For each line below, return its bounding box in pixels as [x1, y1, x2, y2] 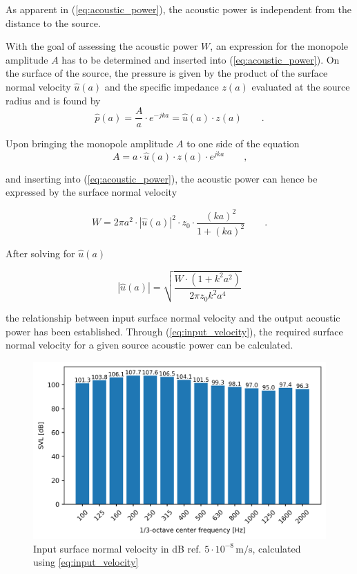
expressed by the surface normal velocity [6, 185, 177, 199]
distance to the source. [6, 15, 101, 30]
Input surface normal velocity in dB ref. [33, 541, 202, 555]
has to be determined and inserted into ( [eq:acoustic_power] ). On [61, 52, 340, 66]
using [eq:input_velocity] [33, 555, 139, 569]
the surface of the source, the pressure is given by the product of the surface [6, 66, 328, 80]
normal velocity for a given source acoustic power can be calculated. [6, 337, 293, 352]
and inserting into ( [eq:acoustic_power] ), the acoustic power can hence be [6, 171, 318, 185]
